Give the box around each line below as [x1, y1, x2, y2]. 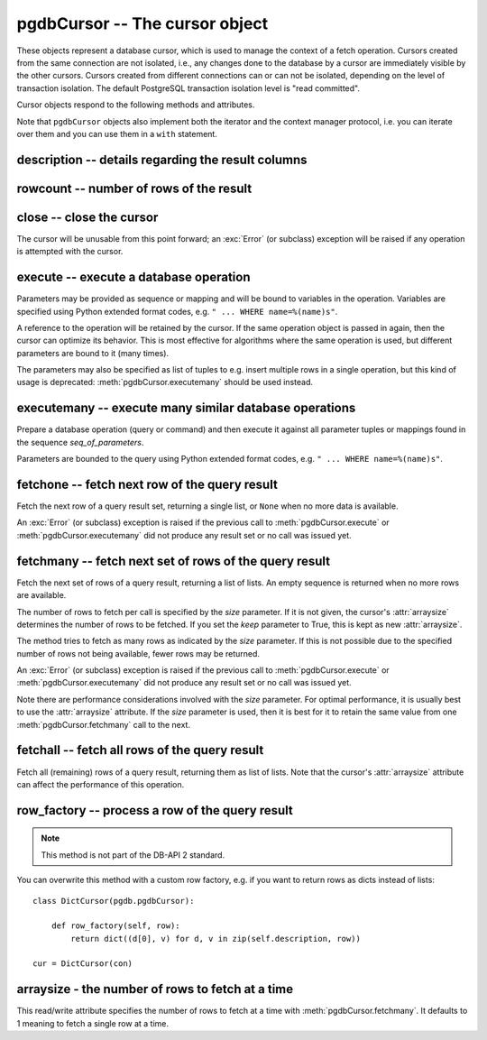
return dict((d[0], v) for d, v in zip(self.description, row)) [70, 934, 361, 943]
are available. [16, 590, 67, 601]
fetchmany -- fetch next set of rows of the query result [16, 553, 331, 568]
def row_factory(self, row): [51, 921, 180, 931]
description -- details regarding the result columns [16, 152, 308, 167]
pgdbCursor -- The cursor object [16, 14, 269, 33]
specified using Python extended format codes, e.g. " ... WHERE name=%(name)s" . [16, 306, 338, 317]
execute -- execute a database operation [16, 270, 252, 285]
